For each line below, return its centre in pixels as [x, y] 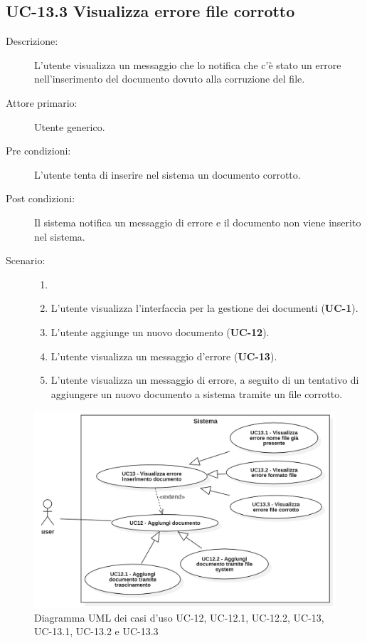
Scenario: [26, 260]
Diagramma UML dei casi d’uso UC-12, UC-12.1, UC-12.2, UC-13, [179, 617]
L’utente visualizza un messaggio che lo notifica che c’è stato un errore [188, 64]
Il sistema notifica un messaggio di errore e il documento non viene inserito [198, 222]
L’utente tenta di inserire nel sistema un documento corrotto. [167, 174]
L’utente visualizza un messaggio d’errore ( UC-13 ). [164, 356]
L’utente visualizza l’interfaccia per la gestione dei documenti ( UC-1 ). [204, 308]
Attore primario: [42, 102]
